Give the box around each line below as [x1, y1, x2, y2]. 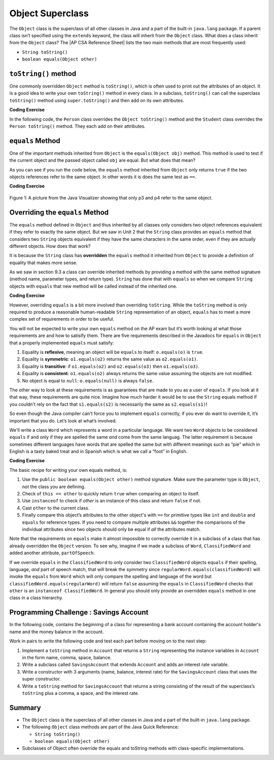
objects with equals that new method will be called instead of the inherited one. [9, 283, 178, 289]
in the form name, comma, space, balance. [22, 654, 112, 660]
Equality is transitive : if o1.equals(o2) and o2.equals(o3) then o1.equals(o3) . [22, 363, 200, 369]
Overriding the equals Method [9, 208, 109, 216]
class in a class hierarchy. [9, 595, 63, 601]
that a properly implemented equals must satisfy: [9, 340, 114, 346]
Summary [9, 703, 41, 712]
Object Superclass [9, 8, 89, 19]
